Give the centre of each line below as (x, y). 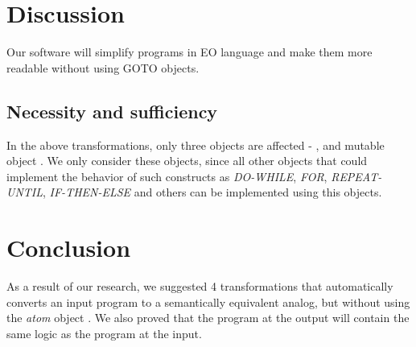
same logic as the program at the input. (104, 333)
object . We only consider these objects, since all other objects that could (187, 161)
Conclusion (69, 248)
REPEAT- (356, 176)
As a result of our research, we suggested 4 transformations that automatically (200, 286)
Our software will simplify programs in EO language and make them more (189, 52)
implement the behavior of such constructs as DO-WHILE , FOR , (167, 176)
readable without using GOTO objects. (103, 67)
